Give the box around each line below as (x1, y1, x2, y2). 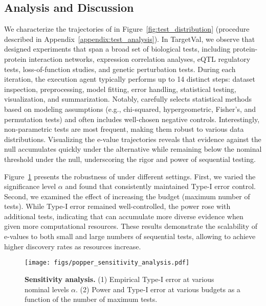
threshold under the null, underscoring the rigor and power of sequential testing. (4, 153, 256, 164)
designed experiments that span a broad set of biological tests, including (4, 43, 231, 54)
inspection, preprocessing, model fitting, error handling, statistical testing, (4, 83, 236, 94)
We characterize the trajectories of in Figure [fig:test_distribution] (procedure (4, 23, 250, 34)
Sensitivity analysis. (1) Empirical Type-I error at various (25, 273, 214, 284)
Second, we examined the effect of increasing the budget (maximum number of (4, 191, 250, 201)
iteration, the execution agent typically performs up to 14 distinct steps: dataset (4, 74, 255, 84)
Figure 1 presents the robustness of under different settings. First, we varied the (4, 171, 256, 181)
